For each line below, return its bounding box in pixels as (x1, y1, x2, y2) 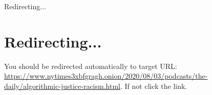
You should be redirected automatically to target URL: (4, 60, 177, 71)
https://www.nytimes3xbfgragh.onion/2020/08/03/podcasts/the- (4, 70, 208, 81)
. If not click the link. (120, 80, 187, 91)
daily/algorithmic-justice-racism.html (4, 80, 120, 91)
